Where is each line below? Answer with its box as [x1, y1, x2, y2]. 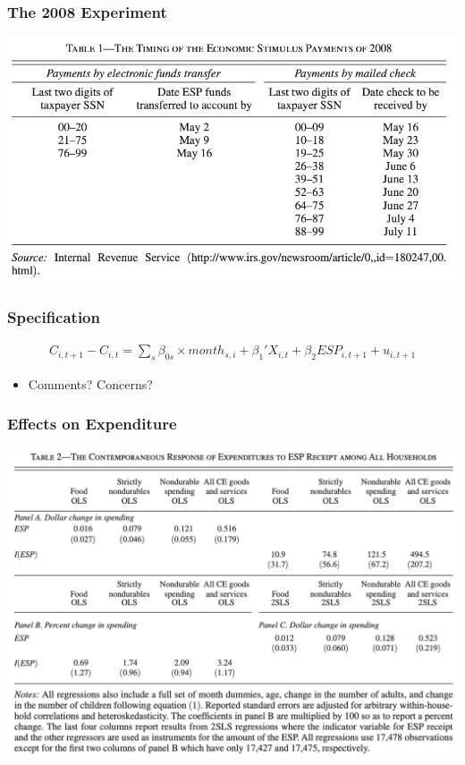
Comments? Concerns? [28, 374, 153, 393]
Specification [7, 305, 100, 327]
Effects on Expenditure [7, 412, 177, 435]
